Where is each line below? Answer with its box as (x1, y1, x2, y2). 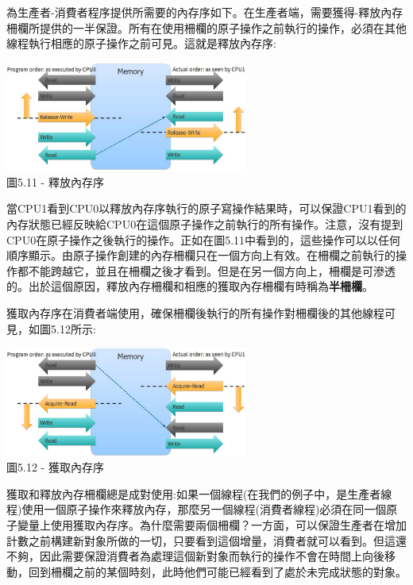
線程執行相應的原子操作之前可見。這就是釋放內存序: (6, 35, 276, 52)
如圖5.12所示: (28, 320, 96, 337)
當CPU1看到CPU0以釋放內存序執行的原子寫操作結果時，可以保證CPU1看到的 (6, 200, 407, 217)
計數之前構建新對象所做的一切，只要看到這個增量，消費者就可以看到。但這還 (6, 532, 407, 548)
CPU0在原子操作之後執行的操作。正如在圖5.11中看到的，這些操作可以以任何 (6, 231, 401, 248)
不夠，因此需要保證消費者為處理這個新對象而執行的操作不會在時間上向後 (6, 548, 384, 564)
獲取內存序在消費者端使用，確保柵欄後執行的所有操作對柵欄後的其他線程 (6, 304, 384, 321)
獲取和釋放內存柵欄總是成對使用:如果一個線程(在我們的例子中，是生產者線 (6, 485, 392, 502)
